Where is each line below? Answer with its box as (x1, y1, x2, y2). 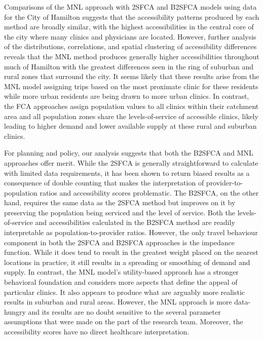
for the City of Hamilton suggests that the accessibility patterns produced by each (4, 11, 259, 22)
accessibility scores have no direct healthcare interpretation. (4, 326, 190, 336)
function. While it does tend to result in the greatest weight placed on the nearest (4, 247, 258, 257)
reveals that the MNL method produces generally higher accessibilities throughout (4, 51, 259, 61)
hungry (4, 306, 26, 317)
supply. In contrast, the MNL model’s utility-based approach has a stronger (4, 267, 239, 277)
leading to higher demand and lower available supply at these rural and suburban (4, 121, 257, 131)
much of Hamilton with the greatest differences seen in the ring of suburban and (4, 61, 254, 71)
